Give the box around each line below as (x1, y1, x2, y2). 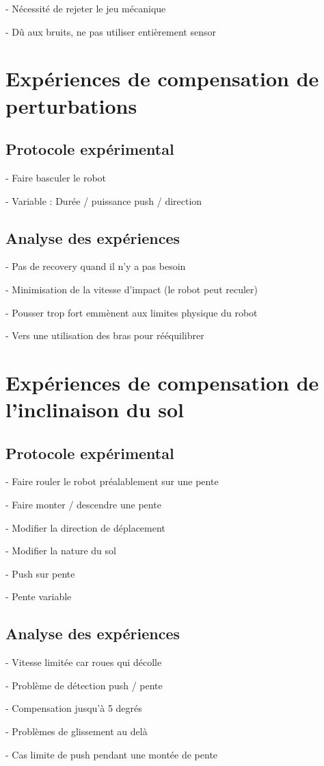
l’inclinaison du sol (5, 395, 185, 423)
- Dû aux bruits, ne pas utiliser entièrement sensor (5, 24, 216, 38)
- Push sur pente (5, 566, 75, 580)
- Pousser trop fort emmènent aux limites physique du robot (5, 305, 258, 319)
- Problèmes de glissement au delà (5, 724, 148, 739)
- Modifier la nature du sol (5, 543, 116, 558)
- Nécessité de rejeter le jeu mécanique (5, 1, 166, 15)
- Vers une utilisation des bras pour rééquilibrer (5, 328, 204, 343)
